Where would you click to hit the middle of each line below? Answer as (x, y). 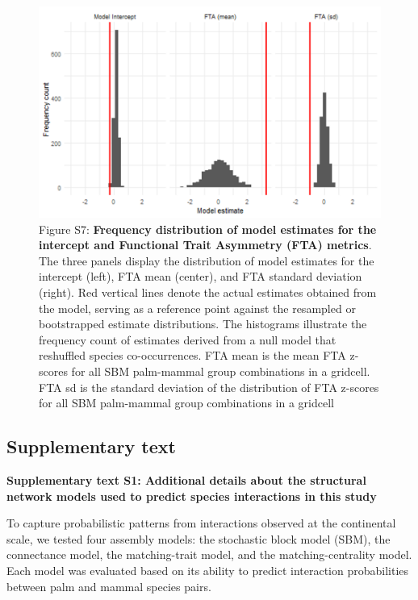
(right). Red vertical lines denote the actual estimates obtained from (208, 292)
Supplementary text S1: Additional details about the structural (186, 479)
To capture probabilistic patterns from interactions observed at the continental (201, 523)
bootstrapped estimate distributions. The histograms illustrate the (203, 324)
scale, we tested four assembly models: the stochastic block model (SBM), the (199, 538)
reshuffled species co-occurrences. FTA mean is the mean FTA (192, 355)
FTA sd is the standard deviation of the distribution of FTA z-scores (209, 387)
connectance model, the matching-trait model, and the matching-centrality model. (209, 554)
